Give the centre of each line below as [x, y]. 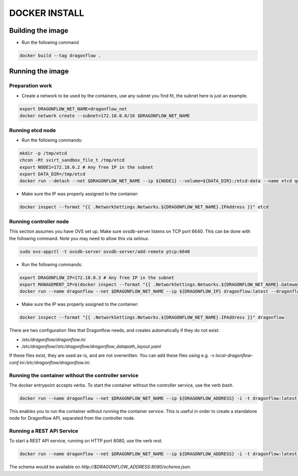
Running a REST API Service [44, 431]
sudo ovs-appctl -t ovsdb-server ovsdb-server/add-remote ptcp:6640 [105, 251]
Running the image [39, 71]
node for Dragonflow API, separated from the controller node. [72, 418]
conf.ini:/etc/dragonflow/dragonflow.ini [49, 362]
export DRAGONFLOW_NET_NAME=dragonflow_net [74, 109]
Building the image [39, 31]
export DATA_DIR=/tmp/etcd [52, 174]
